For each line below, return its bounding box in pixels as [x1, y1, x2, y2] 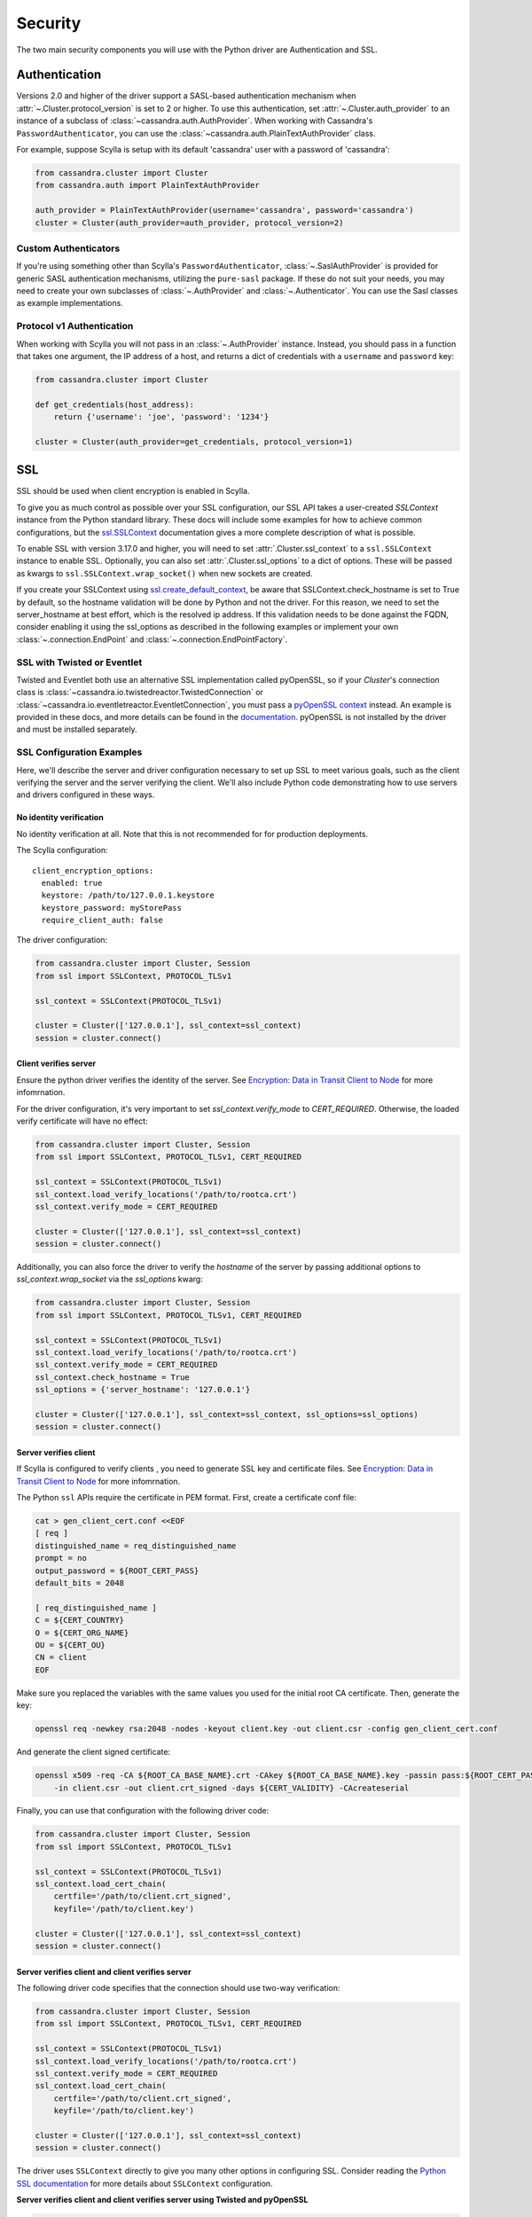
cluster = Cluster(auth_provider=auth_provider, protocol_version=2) [35, 217, 344, 228]
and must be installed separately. [16, 724, 137, 735]
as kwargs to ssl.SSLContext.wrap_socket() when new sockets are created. [16, 568, 314, 578]
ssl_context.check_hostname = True [35, 1372, 190, 1383]
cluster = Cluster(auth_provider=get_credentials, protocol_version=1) [35, 436, 354, 447]
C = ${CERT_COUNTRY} [35, 1615, 124, 1626]
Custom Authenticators [16, 242, 121, 255]
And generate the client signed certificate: [16, 1747, 171, 1758]
